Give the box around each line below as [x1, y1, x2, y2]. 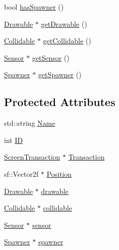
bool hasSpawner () [4, 2, 64, 12]
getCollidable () [43, 35, 91, 46]
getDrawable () [41, 18, 87, 29]
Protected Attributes [4, 94, 115, 110]
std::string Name [4, 118, 55, 128]
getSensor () [32, 52, 70, 63]
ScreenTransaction [4, 152, 60, 162]
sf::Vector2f [4, 168, 39, 179]
